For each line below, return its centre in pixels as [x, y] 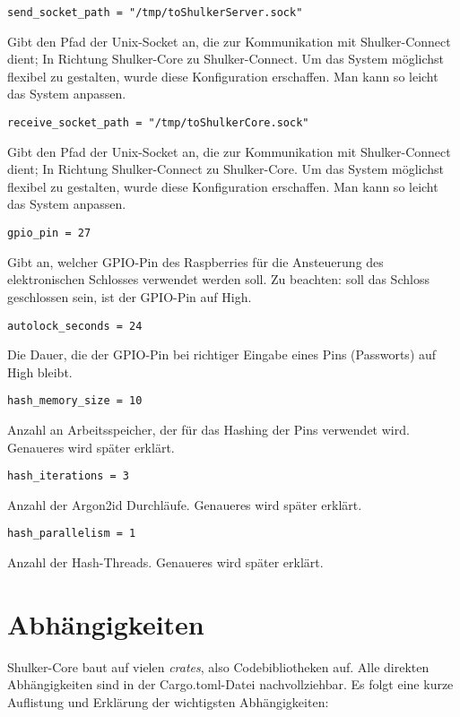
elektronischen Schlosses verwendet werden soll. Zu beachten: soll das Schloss [218, 279]
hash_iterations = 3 [69, 476]
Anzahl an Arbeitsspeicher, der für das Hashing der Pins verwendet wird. [208, 429]
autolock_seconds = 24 [75, 326]
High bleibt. [40, 371]
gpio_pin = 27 [49, 233]
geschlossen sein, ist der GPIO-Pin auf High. [130, 296]
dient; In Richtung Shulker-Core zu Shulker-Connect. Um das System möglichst [226, 59]
